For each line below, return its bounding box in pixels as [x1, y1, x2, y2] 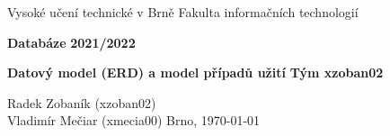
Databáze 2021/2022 [7, 32, 136, 51]
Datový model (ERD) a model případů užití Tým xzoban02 [7, 63, 384, 82]
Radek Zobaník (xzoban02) [7, 93, 156, 112]
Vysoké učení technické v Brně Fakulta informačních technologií [7, 3, 359, 21]
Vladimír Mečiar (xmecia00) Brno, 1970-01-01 [7, 111, 261, 130]
